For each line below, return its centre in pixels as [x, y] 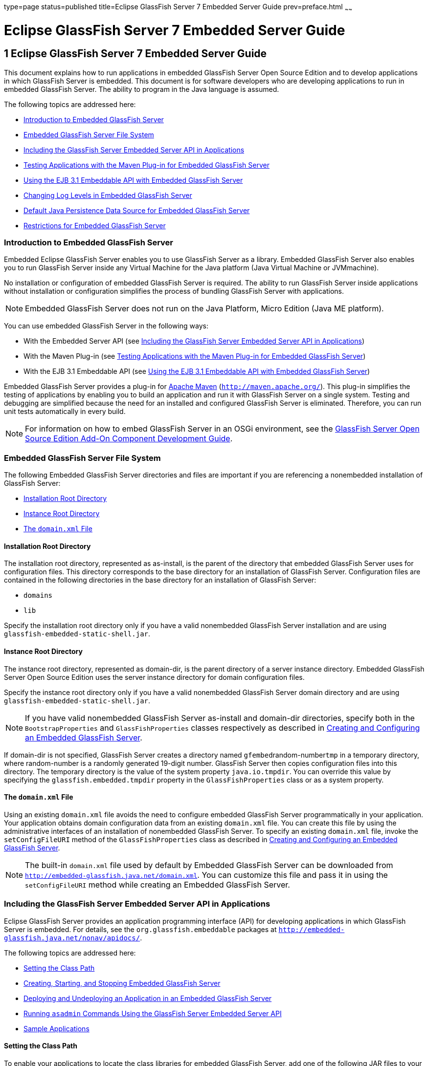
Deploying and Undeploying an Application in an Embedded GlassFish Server [148, 998]
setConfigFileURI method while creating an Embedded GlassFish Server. [158, 884]
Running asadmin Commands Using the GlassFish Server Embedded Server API [153, 1013]
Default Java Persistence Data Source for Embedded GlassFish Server [137, 210]
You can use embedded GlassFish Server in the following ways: [106, 326]
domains [38, 596]
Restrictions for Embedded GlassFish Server [95, 225]
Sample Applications [56, 1028]
